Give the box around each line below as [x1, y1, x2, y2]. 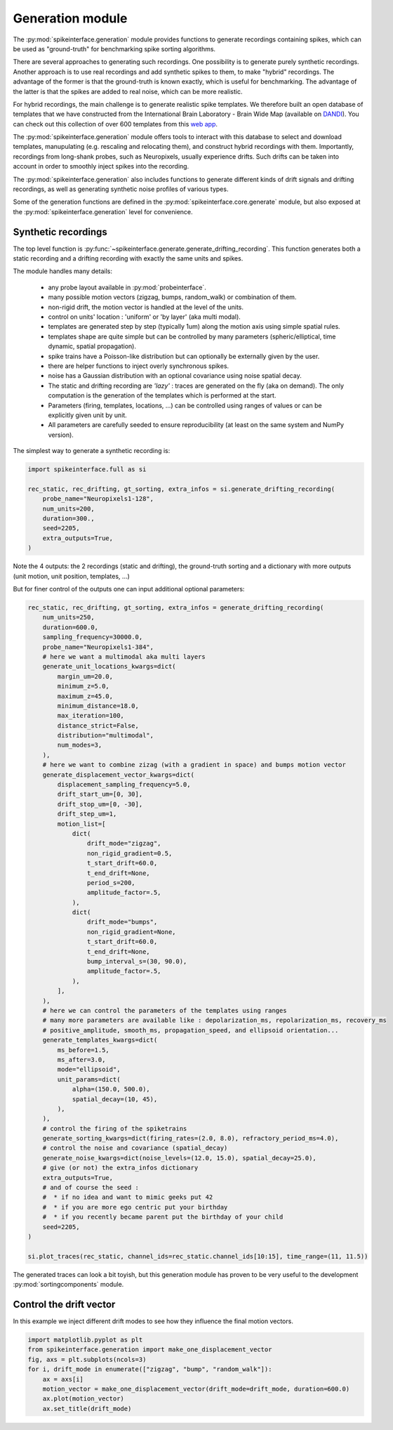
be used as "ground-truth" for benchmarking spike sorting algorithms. [13, 44, 216, 53]
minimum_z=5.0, [57, 682, 110, 690]
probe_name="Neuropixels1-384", [42, 643, 154, 651]
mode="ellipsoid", [57, 1065, 121, 1074]
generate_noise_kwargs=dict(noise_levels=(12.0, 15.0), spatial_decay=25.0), [42, 1154, 317, 1162]
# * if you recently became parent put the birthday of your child [42, 1213, 284, 1221]
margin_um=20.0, [57, 672, 114, 681]
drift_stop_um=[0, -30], [57, 800, 143, 808]
